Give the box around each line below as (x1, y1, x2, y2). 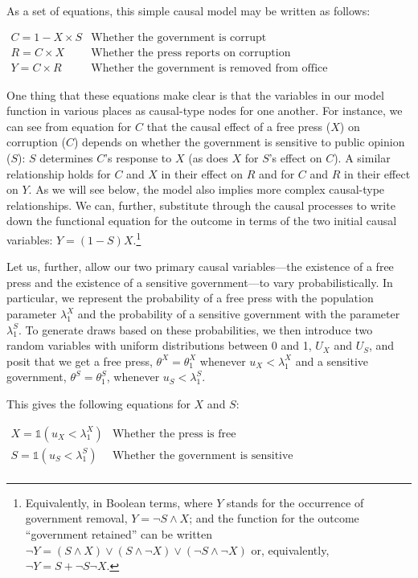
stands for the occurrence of (226, 494, 364, 510)
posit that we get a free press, (6, 352, 153, 369)
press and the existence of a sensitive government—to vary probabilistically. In (6, 273, 393, 290)
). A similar (334, 150, 391, 166)
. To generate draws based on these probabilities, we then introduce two (18, 321, 373, 338)
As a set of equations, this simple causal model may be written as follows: (6, 2, 371, 18)
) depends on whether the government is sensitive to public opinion (74, 133, 405, 150)
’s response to (104, 150, 172, 166)
